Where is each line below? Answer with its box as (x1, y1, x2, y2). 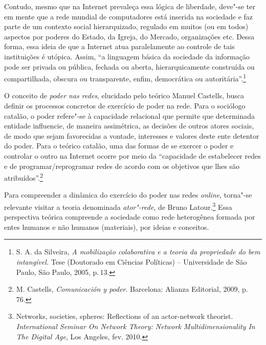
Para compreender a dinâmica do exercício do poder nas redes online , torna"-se (4, 189, 252, 200)
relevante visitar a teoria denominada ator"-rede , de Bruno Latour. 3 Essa (4, 200, 232, 212)
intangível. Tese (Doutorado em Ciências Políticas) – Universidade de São (16, 256, 247, 267)
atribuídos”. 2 (4, 171, 43, 183)
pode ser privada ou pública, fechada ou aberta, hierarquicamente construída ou (4, 61, 255, 72)
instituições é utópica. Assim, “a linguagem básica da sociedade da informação (4, 51, 250, 61)
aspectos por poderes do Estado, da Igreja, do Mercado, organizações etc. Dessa (4, 31, 255, 41)
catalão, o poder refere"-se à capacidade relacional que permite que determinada (4, 110, 255, 121)
